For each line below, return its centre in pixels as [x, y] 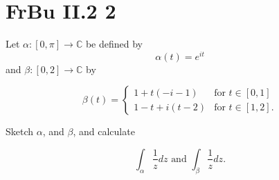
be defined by [114, 44]
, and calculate [104, 131]
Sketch [20, 131]
